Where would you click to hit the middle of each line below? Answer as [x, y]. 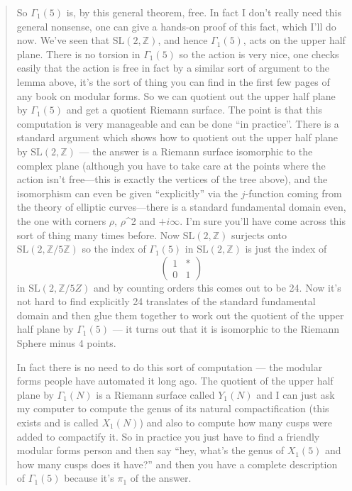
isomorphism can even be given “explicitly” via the [127, 193]
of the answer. [161, 478]
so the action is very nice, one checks [259, 54]
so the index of [114, 249]
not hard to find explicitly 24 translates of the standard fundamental [166, 301]
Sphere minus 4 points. [66, 343]
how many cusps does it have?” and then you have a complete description [177, 464]
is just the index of [286, 249]
